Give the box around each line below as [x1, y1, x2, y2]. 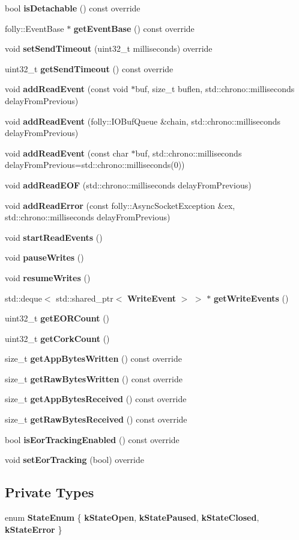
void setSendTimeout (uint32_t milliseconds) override [5, 42, 213, 55]
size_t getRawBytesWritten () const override [5, 372, 183, 385]
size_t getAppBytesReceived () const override [5, 393, 187, 405]
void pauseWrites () [5, 251, 84, 264]
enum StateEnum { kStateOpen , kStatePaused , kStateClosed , [5, 511, 259, 524]
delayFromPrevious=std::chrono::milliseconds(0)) [5, 158, 185, 171]
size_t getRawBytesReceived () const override [5, 413, 187, 426]
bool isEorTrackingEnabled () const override [5, 433, 180, 445]
